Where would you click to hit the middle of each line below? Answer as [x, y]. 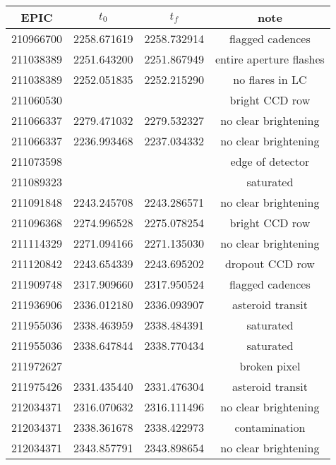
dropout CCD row [270, 264]
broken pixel [270, 366]
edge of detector [270, 161]
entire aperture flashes [270, 59]
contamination [270, 427]
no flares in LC [270, 79]
